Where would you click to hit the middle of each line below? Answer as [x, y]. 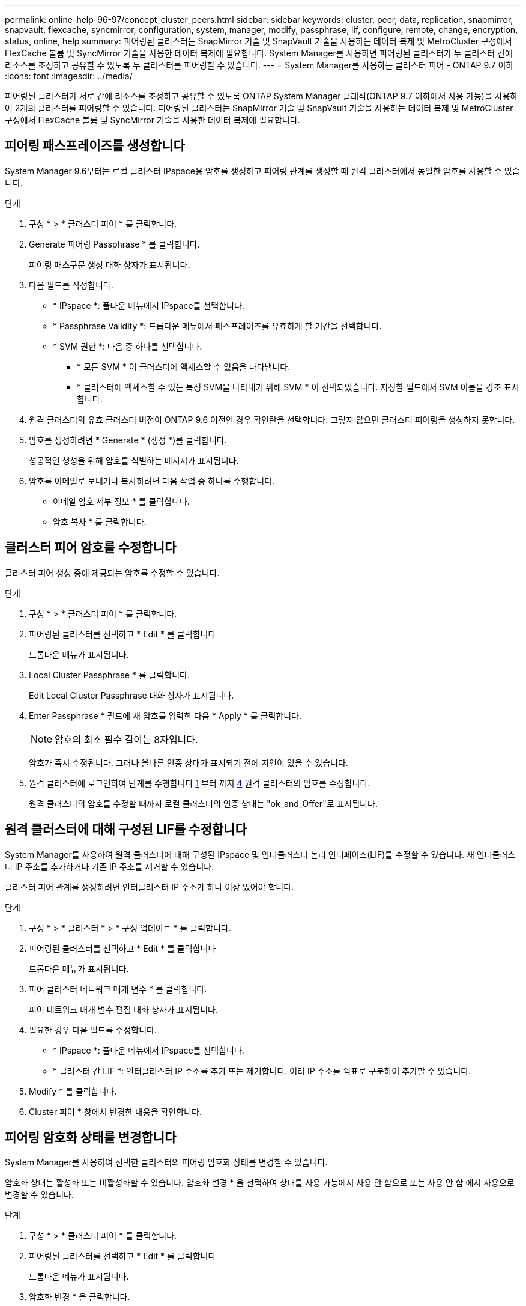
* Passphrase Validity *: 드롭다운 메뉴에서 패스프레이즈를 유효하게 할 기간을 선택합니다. [217, 326]
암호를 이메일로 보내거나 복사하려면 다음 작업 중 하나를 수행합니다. [152, 481]
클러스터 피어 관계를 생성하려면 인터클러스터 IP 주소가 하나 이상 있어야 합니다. [150, 887]
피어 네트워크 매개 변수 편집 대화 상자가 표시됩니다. [123, 1009]
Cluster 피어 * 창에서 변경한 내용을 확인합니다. [115, 1111]
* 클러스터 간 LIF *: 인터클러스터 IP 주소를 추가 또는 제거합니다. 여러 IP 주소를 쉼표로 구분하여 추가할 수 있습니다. [262, 1071]
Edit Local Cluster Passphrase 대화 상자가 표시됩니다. [131, 695]
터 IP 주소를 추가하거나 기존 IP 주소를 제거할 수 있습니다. [110, 866]
